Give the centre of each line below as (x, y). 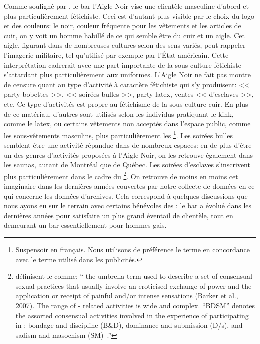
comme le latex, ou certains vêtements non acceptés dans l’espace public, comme (127, 124)
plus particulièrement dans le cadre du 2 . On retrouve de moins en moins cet (121, 175)
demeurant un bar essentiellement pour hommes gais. (85, 225)
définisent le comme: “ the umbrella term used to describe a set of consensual (134, 276)
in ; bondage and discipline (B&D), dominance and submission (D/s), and (129, 325)
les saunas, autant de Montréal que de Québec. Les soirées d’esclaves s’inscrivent (127, 165)
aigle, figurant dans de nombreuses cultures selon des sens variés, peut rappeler (125, 45)
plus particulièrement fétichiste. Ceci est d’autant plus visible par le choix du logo (129, 16)
